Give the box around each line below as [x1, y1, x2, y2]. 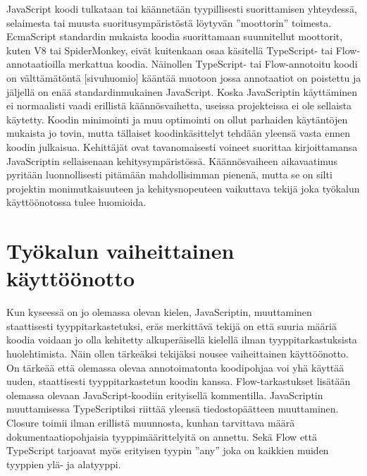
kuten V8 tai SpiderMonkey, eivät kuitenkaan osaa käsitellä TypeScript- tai [6, 42, 333, 57]
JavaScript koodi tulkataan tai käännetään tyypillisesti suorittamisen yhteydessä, [6, 1, 357, 16]
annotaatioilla [6, 56, 66, 71]
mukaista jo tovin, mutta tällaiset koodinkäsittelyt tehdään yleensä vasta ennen [6, 126, 351, 140]
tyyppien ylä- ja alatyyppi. [6, 456, 121, 471]
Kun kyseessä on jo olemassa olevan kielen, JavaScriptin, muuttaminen [6, 305, 312, 319]
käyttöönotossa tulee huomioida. [6, 195, 147, 209]
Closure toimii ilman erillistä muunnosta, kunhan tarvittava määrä [6, 415, 295, 429]
